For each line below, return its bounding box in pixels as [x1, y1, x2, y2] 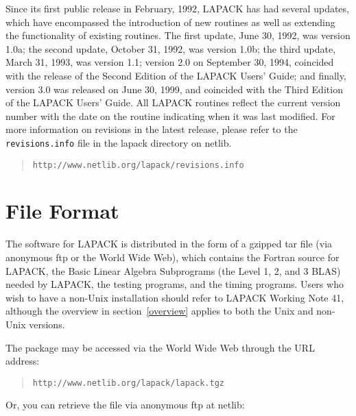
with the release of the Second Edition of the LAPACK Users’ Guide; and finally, [5, 68, 346, 82]
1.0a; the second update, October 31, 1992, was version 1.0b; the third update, [5, 41, 336, 56]
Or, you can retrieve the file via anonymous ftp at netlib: [5, 397, 245, 412]
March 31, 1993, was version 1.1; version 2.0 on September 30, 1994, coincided [5, 55, 334, 69]
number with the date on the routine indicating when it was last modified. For [5, 108, 335, 123]
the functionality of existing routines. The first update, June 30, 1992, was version [5, 28, 351, 42]
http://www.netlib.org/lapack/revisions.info [32, 160, 244, 170]
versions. [29, 317, 65, 331]
